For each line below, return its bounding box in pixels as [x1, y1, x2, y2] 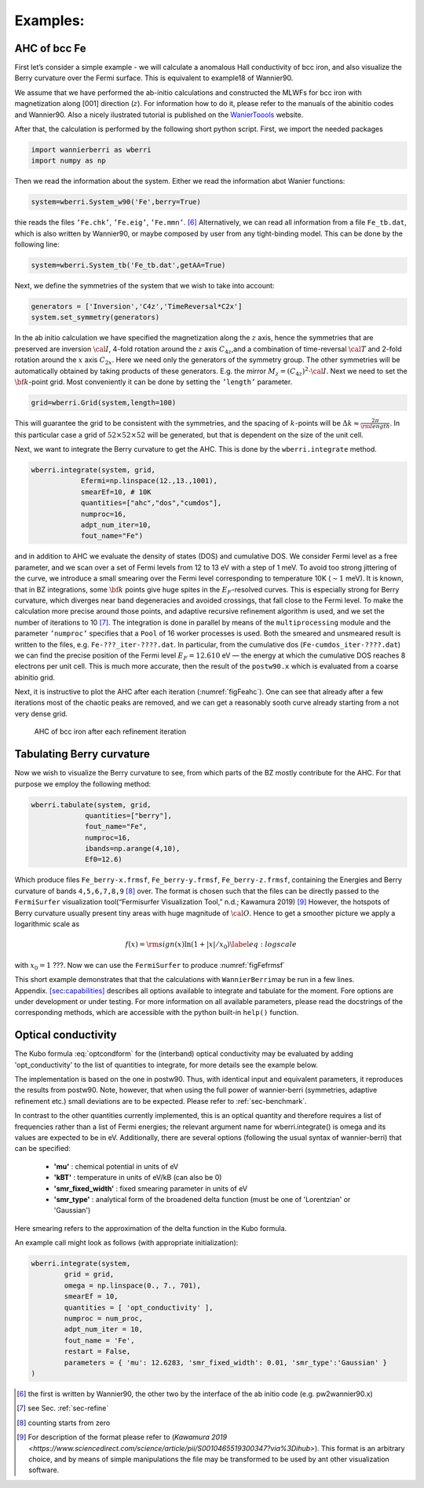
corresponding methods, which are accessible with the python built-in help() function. [14, 1008, 299, 1017]
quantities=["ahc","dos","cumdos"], [80, 499, 222, 508]
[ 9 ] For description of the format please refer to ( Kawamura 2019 [16, 1432, 228, 1442]
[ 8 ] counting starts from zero [16, 1418, 111, 1428]
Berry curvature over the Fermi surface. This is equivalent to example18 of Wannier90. [14, 73, 294, 82]
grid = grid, [64, 1270, 115, 1279]
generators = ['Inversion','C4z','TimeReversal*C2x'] [31, 302, 243, 311]
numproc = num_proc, [64, 1314, 144, 1323]
